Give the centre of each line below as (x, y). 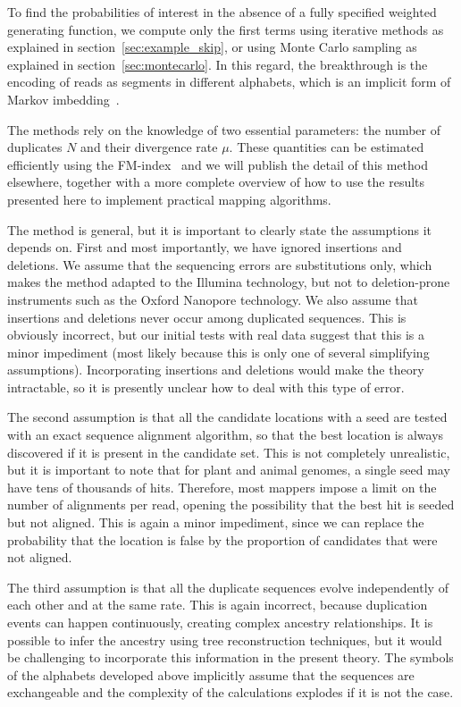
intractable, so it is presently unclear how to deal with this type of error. (206, 387)
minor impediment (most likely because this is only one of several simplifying (218, 352)
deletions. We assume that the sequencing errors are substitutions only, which (220, 264)
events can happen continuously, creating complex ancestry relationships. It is (220, 622)
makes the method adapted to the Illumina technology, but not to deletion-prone (229, 282)
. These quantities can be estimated (327, 147)
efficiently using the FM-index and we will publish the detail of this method (218, 164)
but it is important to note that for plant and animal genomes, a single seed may (229, 470)
